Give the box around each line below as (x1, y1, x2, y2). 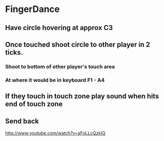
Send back (5, 116, 39, 125)
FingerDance (5, 3, 60, 15)
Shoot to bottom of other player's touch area (5, 63, 115, 70)
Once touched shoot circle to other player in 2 (5, 40, 151, 48)
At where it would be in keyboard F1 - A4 (5, 76, 105, 83)
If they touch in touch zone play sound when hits (5, 92, 160, 100)
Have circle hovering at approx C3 (5, 23, 113, 32)
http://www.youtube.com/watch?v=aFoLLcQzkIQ (5, 130, 106, 136)
